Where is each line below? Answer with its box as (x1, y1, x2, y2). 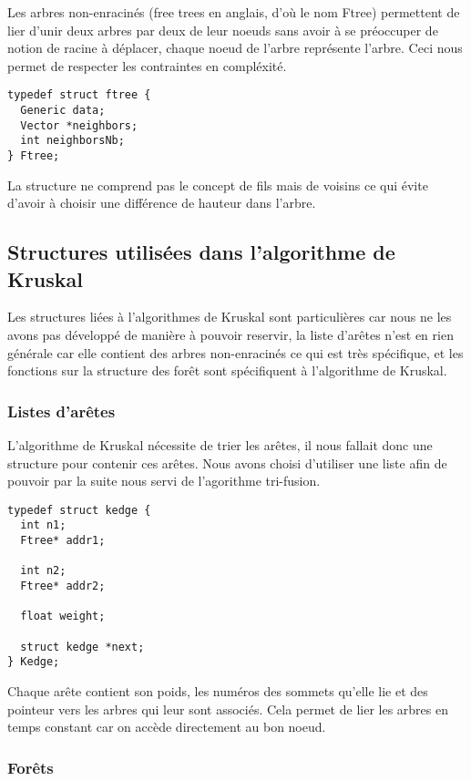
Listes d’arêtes (7, 399, 116, 422)
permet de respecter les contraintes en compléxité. (7, 56, 287, 75)
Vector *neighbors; (20, 118, 138, 132)
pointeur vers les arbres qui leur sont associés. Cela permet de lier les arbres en (7, 699, 448, 718)
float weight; (20, 610, 106, 623)
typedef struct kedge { (7, 503, 151, 517)
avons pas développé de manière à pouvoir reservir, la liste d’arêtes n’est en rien (7, 325, 454, 344)
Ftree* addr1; (20, 534, 106, 548)
